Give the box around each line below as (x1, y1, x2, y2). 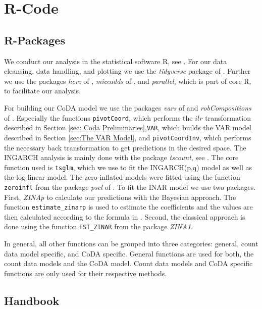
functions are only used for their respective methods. (4, 268, 167, 278)
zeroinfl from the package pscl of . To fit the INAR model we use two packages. (4, 181, 256, 192)
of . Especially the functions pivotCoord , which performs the (4, 112, 193, 123)
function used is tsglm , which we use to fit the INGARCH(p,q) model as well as (4, 162, 252, 172)
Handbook (4, 292, 60, 308)
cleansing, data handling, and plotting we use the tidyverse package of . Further (4, 66, 251, 76)
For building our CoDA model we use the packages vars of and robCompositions (4, 102, 251, 113)
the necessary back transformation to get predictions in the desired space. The (4, 142, 246, 152)
